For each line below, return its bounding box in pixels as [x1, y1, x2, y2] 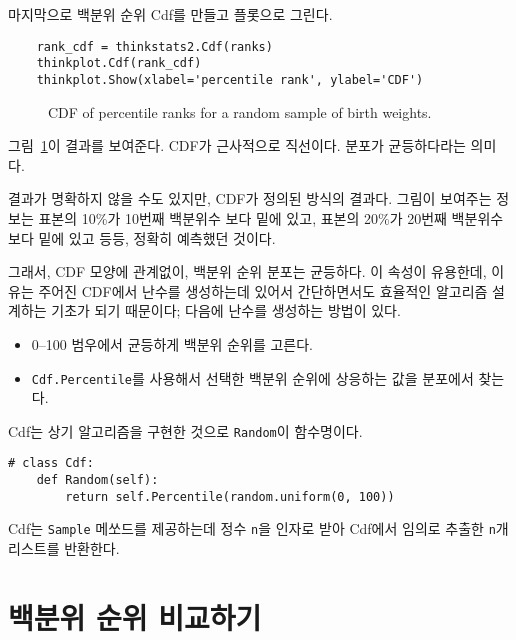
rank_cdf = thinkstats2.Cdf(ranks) [36, 39, 273, 54]
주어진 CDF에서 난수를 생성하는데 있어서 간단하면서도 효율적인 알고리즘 [38, 280, 488, 301]
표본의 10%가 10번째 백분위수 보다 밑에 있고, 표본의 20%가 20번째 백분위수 [38, 207, 504, 228]
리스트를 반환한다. [8, 538, 120, 559]
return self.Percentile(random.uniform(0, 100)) [65, 489, 395, 504]
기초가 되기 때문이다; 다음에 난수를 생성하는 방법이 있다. [51, 300, 401, 321]
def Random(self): [36, 473, 159, 488]
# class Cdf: [8, 456, 94, 471]
